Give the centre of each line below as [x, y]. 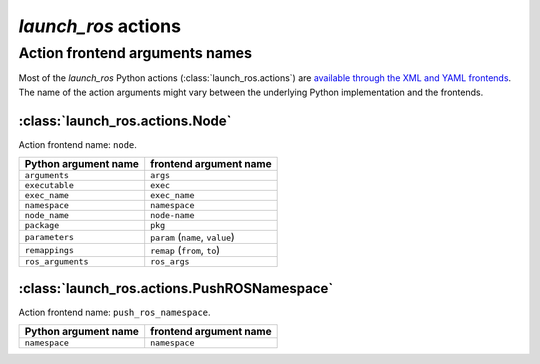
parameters [49, 236]
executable [49, 185]
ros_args [170, 261]
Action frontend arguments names [135, 53]
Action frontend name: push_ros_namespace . [114, 312]
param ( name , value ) [192, 237]
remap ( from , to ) [185, 250]
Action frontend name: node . [77, 144]
